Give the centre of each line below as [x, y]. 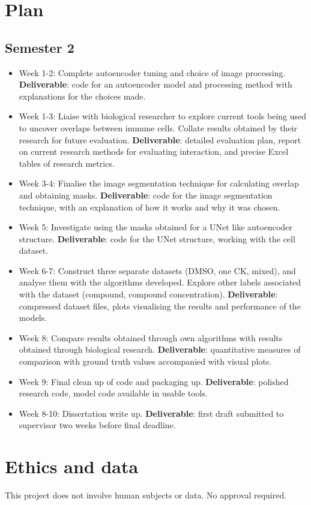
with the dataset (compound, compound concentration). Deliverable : [148, 294]
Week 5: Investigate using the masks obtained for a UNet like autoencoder [155, 227]
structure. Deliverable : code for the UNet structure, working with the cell [157, 238]
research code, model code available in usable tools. [113, 393]
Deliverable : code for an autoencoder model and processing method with [155, 84]
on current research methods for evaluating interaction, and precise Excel [154, 151]
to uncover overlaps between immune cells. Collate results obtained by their [158, 127]
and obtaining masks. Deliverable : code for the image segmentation [146, 195]
